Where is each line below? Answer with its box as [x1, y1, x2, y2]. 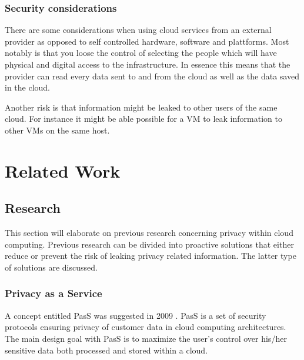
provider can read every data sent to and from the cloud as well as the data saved [5, 69, 299, 82]
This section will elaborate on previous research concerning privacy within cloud [5, 226, 293, 239]
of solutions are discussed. [5, 261, 98, 273]
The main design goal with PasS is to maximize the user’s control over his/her [5, 332, 287, 344]
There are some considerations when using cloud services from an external [5, 24, 272, 36]
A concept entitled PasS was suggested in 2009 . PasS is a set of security [5, 309, 266, 321]
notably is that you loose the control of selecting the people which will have [5, 46, 277, 59]
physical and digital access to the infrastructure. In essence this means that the [5, 58, 290, 70]
